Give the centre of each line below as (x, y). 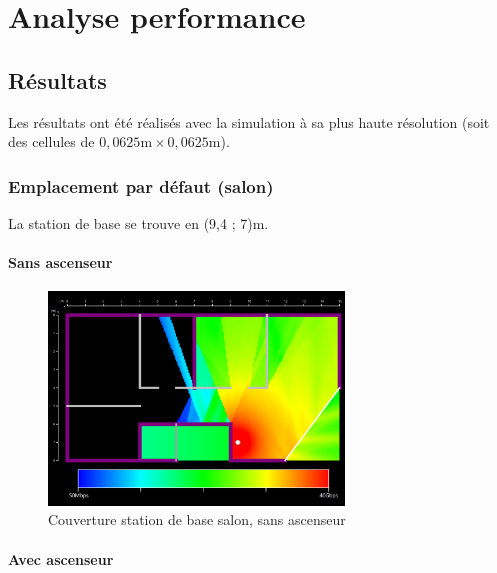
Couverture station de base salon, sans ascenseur (197, 519)
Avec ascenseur (61, 558)
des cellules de (51, 141)
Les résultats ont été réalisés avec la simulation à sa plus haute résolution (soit (249, 121)
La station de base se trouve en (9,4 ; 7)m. (138, 222)
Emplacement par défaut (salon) (141, 185)
